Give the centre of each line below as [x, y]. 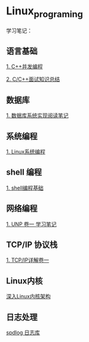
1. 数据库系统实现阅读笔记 [37, 115]
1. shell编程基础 [25, 188]
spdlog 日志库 [23, 332]
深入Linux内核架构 [28, 297]
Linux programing [44, 12]
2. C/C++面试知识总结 [33, 80]
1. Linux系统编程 [26, 151]
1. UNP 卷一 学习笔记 [31, 224]
